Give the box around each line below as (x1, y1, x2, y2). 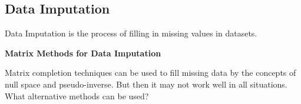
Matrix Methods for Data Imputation (5, 46, 161, 59)
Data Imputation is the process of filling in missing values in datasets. (5, 27, 257, 39)
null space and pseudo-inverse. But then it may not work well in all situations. (5, 78, 287, 90)
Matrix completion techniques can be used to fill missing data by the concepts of (5, 66, 296, 79)
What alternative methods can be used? (5, 89, 149, 102)
